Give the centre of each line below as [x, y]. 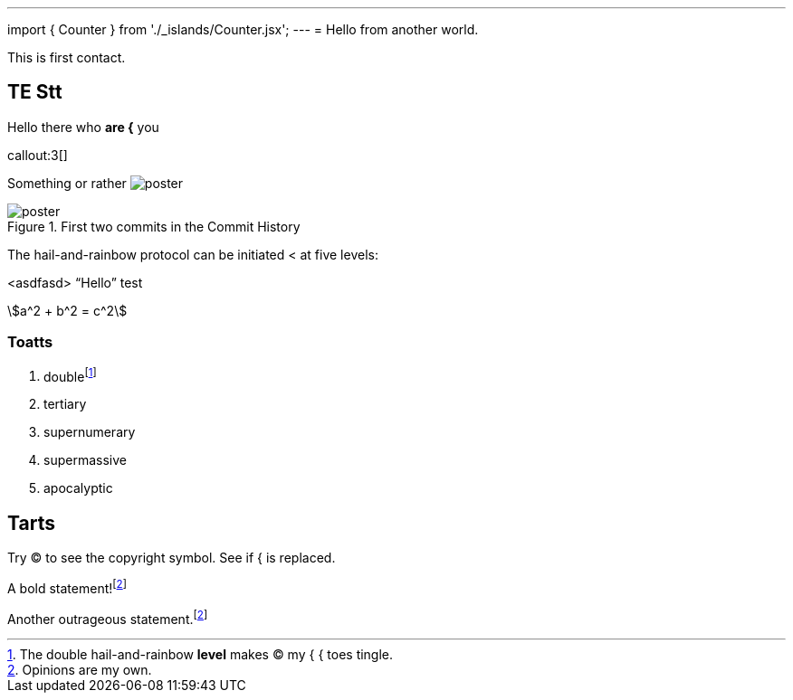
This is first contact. [67, 57]
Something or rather [67, 183]
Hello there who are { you [83, 127]
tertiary [65, 404]
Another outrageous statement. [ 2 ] [108, 617]
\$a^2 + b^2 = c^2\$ [67, 310]
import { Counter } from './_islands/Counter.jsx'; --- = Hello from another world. [243, 29]
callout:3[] [38, 155]
